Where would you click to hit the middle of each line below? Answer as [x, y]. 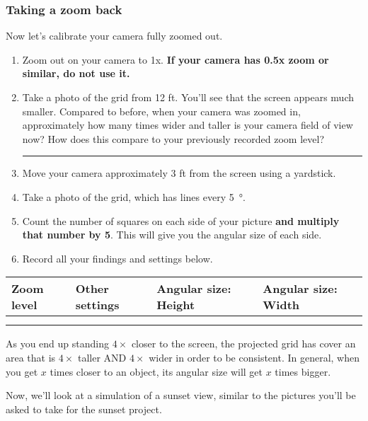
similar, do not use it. [76, 73]
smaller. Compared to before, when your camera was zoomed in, [161, 111]
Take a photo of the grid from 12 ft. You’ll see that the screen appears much [188, 97]
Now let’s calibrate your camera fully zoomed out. [114, 36]
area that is [31, 357]
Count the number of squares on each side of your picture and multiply [181, 220]
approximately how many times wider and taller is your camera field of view [188, 125]
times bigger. [303, 371]
